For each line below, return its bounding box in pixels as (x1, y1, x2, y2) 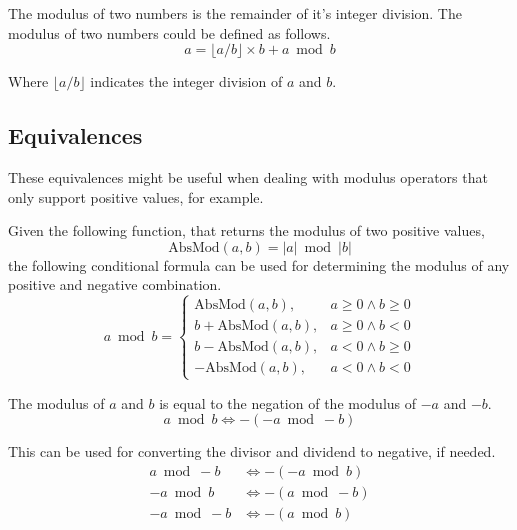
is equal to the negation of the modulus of (159, 392, 417, 413)
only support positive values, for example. (8, 186, 264, 207)
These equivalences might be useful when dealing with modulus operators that (8, 166, 488, 187)
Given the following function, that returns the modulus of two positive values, (8, 220, 485, 241)
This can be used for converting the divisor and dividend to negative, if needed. (8, 441, 496, 462)
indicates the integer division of (90, 71, 283, 92)
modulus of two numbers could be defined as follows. (8, 22, 331, 43)
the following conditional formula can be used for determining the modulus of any (8, 254, 510, 275)
